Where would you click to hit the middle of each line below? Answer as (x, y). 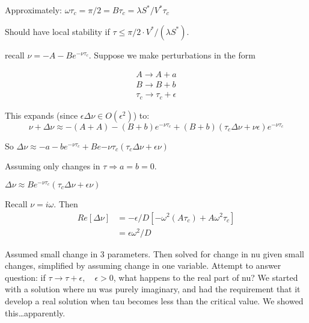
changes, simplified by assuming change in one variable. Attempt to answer (143, 265)
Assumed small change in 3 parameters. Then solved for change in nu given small (154, 253)
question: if (25, 277)
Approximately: (33, 10)
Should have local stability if (57, 31)
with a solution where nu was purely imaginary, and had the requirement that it (153, 289)
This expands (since (41, 115)
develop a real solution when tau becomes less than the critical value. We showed (154, 301)
